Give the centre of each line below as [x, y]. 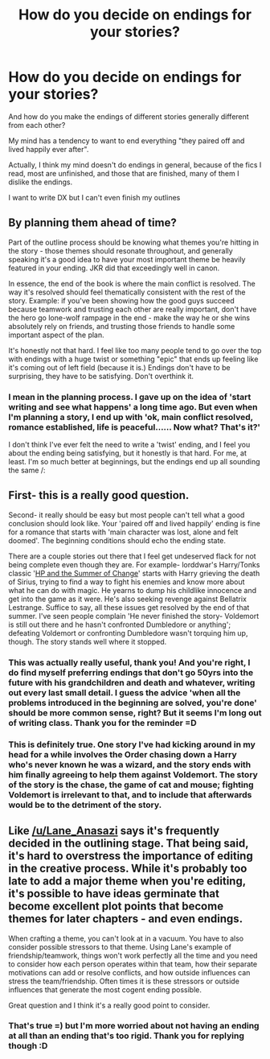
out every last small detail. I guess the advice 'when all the [125, 692]
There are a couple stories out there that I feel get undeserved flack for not [132, 556]
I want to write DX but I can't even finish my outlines [94, 197]
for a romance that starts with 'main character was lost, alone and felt [123, 532]
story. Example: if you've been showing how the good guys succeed [121, 300]
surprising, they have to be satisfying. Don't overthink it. [101, 376]
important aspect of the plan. [56, 335]
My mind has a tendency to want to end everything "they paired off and [127, 140]
